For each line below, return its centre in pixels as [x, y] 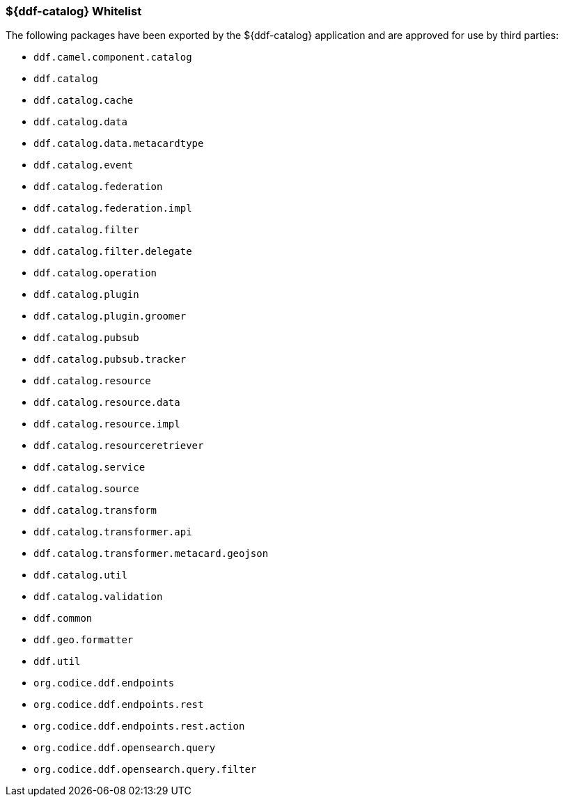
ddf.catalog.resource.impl [107, 424]
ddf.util [57, 662]
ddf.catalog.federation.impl [113, 209]
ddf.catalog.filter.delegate [113, 252]
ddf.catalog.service [89, 467]
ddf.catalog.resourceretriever [119, 446]
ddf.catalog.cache [84, 101]
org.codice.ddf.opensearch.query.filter [145, 770]
